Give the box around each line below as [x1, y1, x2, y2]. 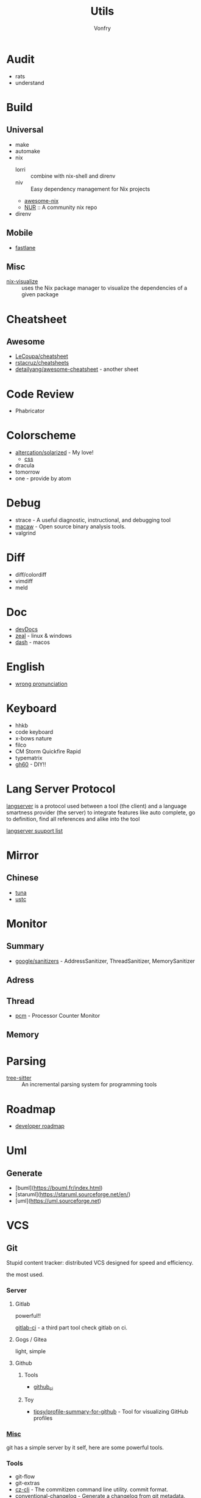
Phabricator [15, 407, 45, 415]
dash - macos [15, 638, 51, 646]
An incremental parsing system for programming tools [21, 1081, 157, 1088]
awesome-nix [24, 197, 59, 204]
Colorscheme [6, 429, 76, 442]
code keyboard [15, 728, 54, 736]
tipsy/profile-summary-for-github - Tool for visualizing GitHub [33, 1408, 189, 1416]
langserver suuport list [6, 827, 63, 835]
